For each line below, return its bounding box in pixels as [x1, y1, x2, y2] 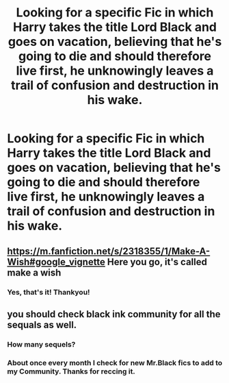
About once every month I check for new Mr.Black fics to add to [7, 358, 223, 367]
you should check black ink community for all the [7, 308, 221, 320]
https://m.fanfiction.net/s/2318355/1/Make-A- [7, 245, 211, 257]
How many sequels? [7, 339, 76, 349]
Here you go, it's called [107, 256, 207, 268]
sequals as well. [7, 319, 77, 330]
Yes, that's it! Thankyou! [7, 287, 90, 297]
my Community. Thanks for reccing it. [7, 367, 135, 376]
